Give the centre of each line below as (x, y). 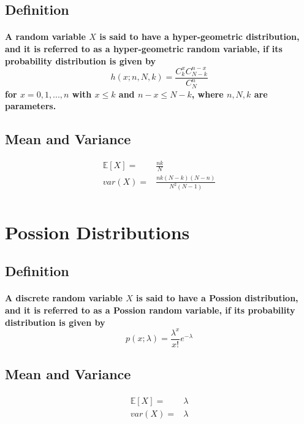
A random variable (45, 37)
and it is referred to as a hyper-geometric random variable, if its (144, 48)
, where (207, 94)
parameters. (31, 106)
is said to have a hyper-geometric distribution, (199, 37)
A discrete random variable (64, 298)
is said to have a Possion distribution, (217, 298)
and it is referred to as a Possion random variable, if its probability (150, 310)
